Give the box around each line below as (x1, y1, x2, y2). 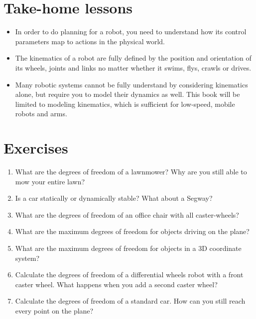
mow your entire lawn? (15, 176, 85, 186)
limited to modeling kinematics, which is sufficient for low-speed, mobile (15, 98, 235, 109)
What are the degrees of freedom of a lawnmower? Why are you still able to (15, 166, 247, 176)
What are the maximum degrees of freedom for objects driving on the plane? (15, 226, 250, 237)
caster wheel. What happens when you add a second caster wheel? (15, 279, 218, 289)
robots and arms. (15, 108, 67, 119)
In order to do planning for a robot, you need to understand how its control (15, 26, 247, 37)
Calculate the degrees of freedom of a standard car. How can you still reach (15, 296, 246, 306)
